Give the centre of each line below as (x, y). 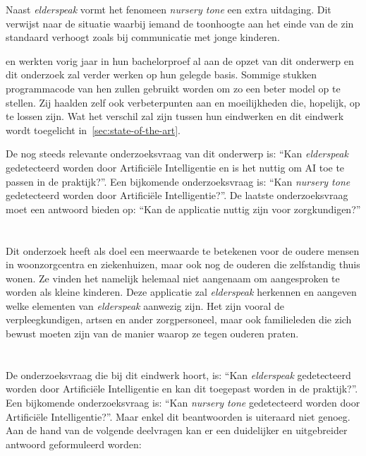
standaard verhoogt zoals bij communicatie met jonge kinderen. (143, 37)
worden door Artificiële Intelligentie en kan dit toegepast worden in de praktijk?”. (182, 389)
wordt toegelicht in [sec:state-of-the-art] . (93, 130)
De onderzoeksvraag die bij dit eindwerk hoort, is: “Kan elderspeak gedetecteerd (178, 374)
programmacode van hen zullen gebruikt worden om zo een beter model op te (173, 88)
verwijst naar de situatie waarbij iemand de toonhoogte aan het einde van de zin (180, 23)
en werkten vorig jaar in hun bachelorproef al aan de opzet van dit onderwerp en (180, 60)
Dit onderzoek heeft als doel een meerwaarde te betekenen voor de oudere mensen (183, 250)
